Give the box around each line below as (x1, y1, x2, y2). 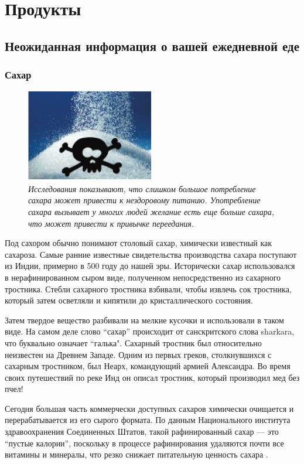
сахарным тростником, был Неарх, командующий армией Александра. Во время (5, 360, 291, 372)
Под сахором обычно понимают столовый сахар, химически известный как (5, 237, 272, 249)
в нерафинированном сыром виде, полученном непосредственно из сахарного (5, 271, 281, 283)
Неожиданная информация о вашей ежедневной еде (5, 36, 300, 54)
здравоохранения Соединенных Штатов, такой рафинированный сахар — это (5, 425, 279, 438)
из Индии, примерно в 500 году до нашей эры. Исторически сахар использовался (5, 260, 295, 272)
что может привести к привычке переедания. (28, 217, 194, 229)
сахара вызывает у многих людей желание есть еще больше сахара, (28, 205, 274, 217)
